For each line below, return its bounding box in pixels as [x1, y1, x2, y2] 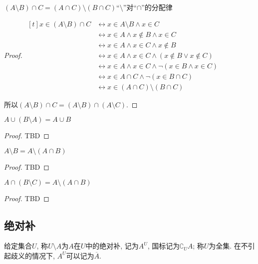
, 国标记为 [147, 241, 180, 251]
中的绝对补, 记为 [85, 241, 139, 251]
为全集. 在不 [209, 241, 248, 251]
